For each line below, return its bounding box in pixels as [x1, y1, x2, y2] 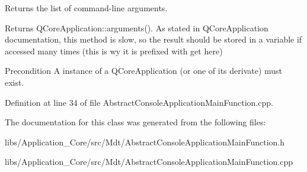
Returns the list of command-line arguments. [5, 2, 168, 14]
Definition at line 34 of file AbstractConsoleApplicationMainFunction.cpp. [5, 96, 273, 108]
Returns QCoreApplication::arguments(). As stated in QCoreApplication [5, 21, 268, 34]
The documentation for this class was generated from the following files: [5, 116, 266, 128]
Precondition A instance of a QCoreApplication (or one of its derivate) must [5, 64, 283, 77]
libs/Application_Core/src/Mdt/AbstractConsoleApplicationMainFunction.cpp [5, 155, 293, 168]
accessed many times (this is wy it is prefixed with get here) [5, 44, 223, 57]
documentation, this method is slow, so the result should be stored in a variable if [5, 33, 302, 46]
